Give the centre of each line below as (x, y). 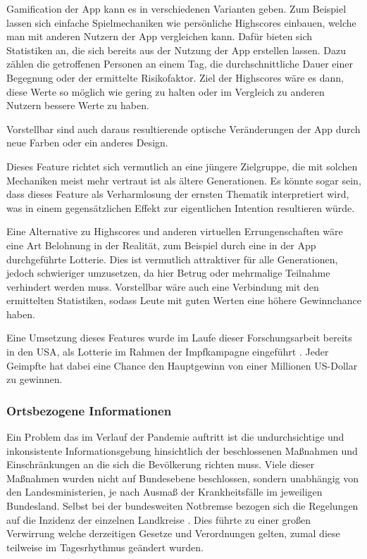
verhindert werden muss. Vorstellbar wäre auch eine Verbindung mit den (163, 286)
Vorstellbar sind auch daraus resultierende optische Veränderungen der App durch (183, 128)
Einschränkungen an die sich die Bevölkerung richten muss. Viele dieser (161, 464)
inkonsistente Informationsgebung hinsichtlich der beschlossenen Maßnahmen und (182, 450)
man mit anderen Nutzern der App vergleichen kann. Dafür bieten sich (160, 36)
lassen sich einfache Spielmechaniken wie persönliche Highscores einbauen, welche (181, 22)
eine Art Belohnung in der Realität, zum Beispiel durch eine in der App (161, 245)
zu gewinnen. (35, 379)
